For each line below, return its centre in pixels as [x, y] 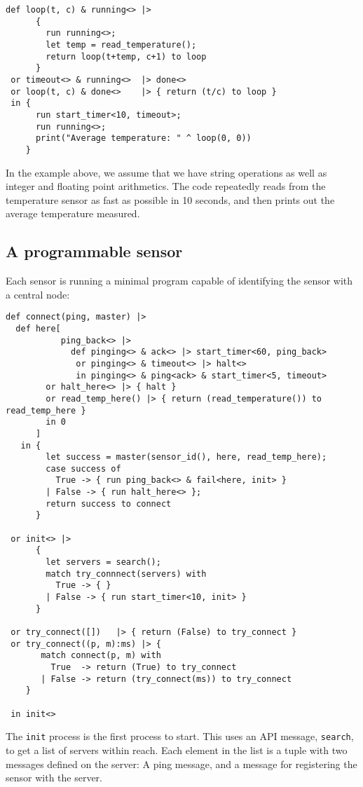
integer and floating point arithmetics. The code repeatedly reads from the [166, 186]
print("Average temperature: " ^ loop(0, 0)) [143, 138]
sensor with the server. [54, 778]
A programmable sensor [94, 251]
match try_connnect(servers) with [126, 574]
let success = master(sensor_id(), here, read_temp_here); [186, 457]
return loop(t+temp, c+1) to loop [126, 56]
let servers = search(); [103, 562]
